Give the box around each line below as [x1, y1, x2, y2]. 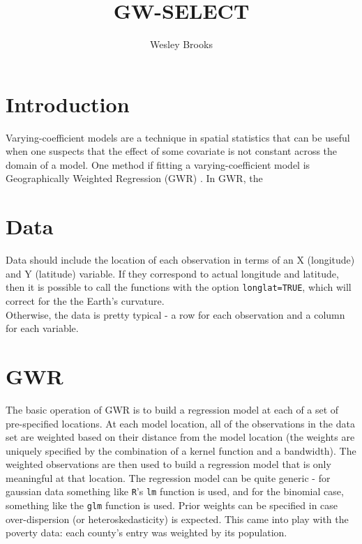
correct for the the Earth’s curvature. [6, 294, 165, 308]
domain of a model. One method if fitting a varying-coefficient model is [6, 157, 310, 172]
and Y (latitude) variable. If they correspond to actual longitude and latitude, [6, 266, 339, 280]
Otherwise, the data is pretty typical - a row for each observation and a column [6, 307, 345, 322]
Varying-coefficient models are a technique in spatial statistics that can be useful [6, 130, 350, 144]
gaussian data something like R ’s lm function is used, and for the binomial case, [6, 484, 344, 499]
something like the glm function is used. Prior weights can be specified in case [6, 498, 338, 513]
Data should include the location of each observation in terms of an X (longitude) [6, 252, 355, 267]
